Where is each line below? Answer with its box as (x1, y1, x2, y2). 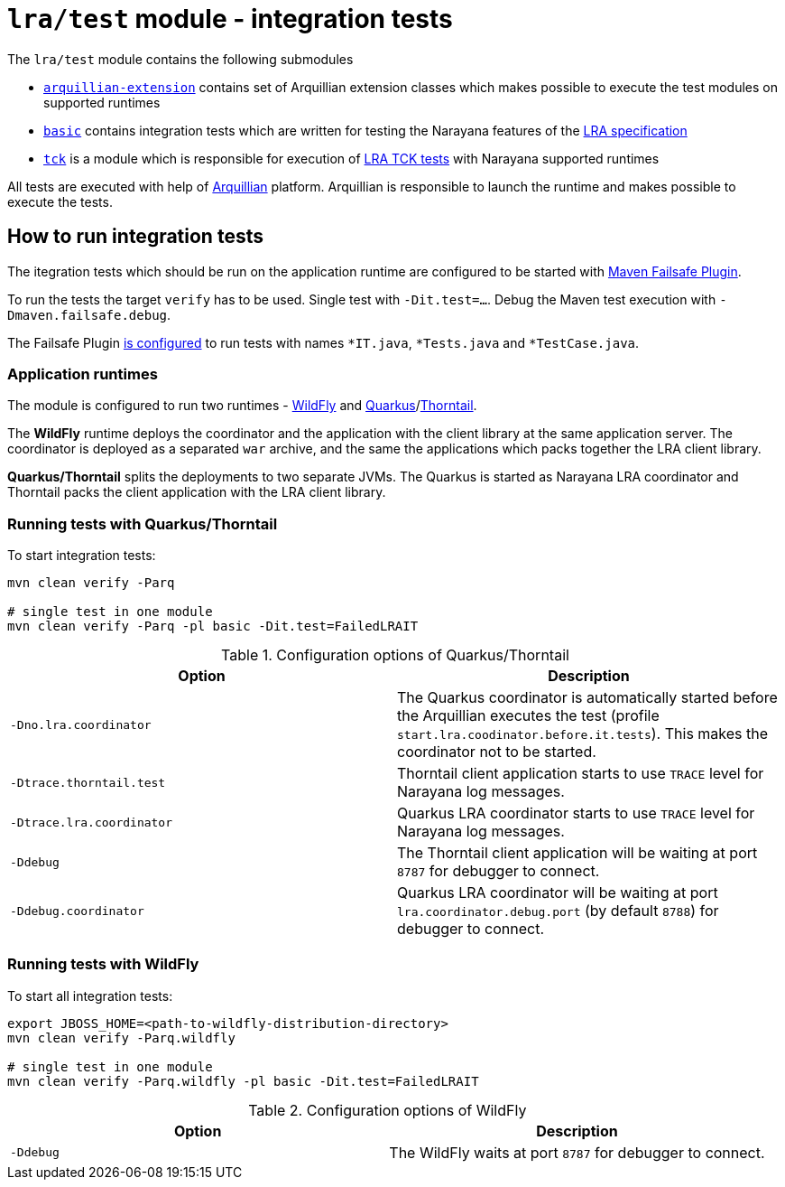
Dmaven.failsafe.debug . (7, 306, 171, 322)
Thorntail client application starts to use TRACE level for (397, 764, 764, 783)
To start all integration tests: (7, 987, 173, 1004)
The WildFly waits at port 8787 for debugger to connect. (389, 1143, 765, 1162)
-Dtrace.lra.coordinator (10, 815, 173, 829)
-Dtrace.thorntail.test (10, 775, 166, 790)
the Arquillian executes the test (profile (397, 706, 660, 725)
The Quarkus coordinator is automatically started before (397, 688, 778, 707)
